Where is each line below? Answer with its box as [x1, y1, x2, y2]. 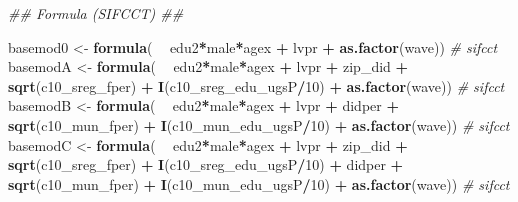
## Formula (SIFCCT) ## [8, 3, 184, 23]
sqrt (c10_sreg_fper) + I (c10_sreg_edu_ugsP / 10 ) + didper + [8, 154, 404, 175]
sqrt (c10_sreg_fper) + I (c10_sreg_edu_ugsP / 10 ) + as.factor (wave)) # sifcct [8, 75, 505, 96]
